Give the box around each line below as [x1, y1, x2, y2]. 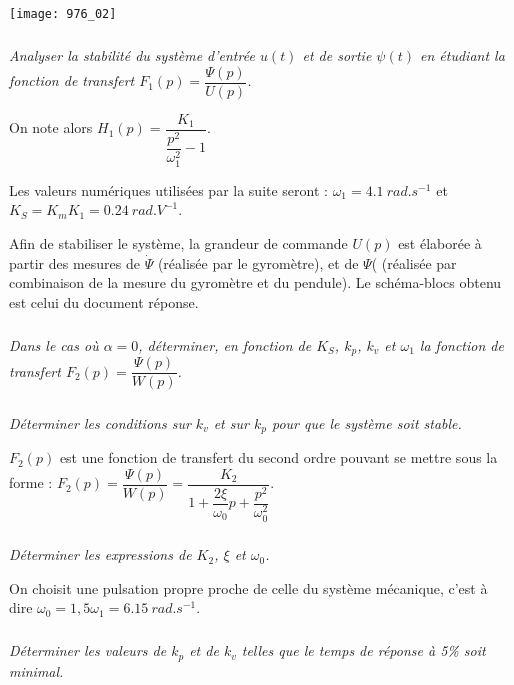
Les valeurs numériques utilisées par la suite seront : [9, 179, 328, 200]
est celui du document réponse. [9, 291, 199, 312]
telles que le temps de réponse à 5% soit [241, 640, 486, 661]
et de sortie [302, 45, 372, 66]
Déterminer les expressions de [9, 544, 192, 565]
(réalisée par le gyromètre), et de [157, 252, 359, 273]
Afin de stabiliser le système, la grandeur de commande [9, 232, 348, 253]
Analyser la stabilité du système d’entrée [9, 45, 255, 66]
